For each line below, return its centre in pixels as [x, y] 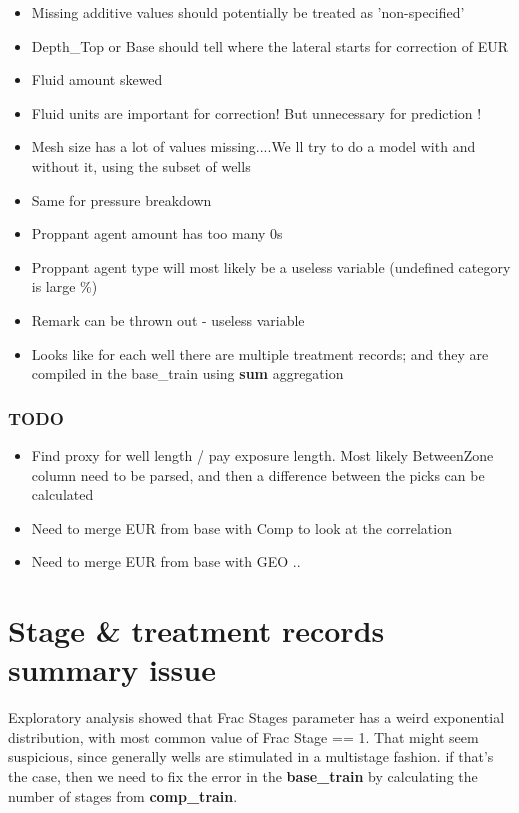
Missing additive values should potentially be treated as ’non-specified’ [248, 12]
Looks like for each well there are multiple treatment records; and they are [260, 353]
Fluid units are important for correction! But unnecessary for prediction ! [256, 112]
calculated [62, 494]
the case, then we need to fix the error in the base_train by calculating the [243, 776]
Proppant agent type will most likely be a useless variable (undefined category [271, 266]
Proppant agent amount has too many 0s [157, 233]
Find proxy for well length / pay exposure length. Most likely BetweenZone [262, 454]
